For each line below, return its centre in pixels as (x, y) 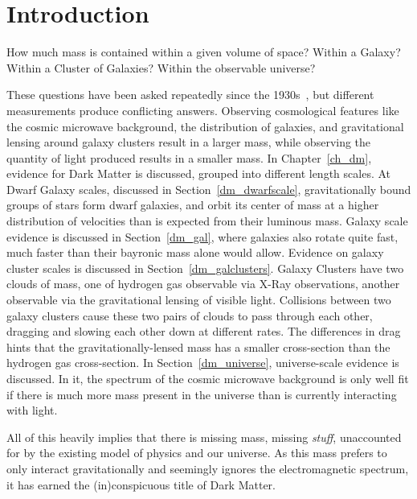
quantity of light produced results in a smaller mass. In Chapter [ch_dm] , (189, 157)
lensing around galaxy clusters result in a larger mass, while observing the (189, 142)
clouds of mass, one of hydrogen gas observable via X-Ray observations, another (203, 284)
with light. (32, 410)
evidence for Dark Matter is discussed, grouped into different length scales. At (199, 173)
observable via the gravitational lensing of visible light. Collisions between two (199, 300)
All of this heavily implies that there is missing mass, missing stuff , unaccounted (204, 437)
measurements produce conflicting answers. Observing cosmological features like (203, 110)
